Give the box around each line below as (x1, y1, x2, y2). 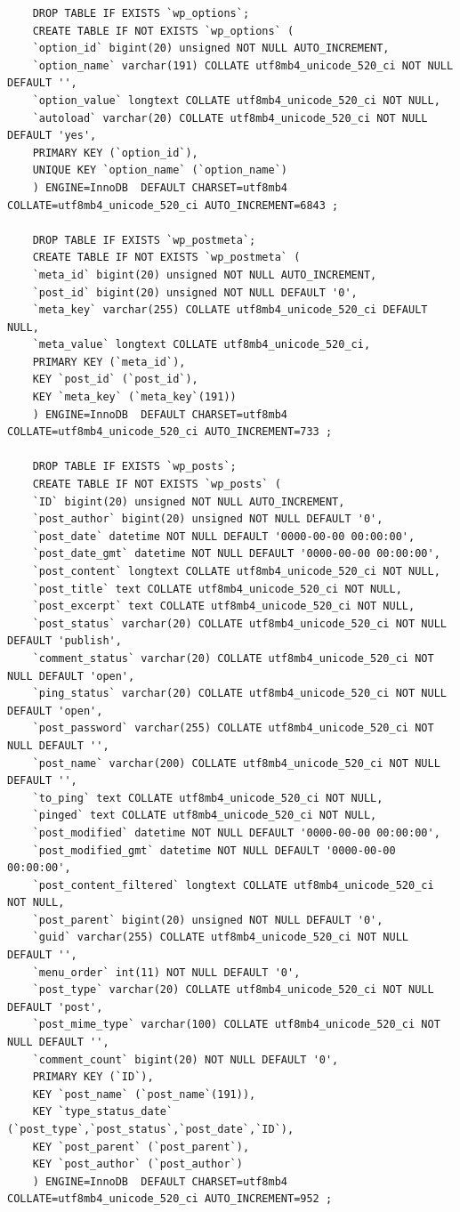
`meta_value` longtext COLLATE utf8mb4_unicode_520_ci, (32, 338, 371, 351)
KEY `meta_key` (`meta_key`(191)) (32, 391, 237, 404)
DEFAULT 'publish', (7, 634, 122, 648)
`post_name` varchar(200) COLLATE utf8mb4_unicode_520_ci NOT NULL (32, 756, 440, 770)
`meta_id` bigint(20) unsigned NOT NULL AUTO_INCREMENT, (32, 268, 377, 281)
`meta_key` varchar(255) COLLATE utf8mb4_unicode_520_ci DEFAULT (32, 303, 428, 317)
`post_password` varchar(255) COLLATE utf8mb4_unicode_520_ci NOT (32, 722, 434, 735)
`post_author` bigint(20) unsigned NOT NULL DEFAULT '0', (32, 513, 383, 526)
